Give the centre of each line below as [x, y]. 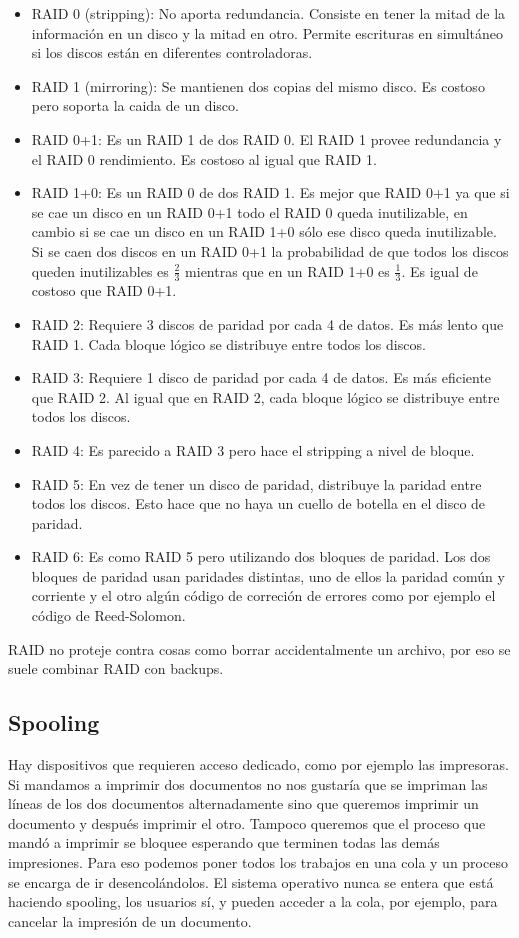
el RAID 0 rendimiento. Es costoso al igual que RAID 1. [204, 158]
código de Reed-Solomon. [108, 615]
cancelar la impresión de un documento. [130, 920]
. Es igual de [439, 270]
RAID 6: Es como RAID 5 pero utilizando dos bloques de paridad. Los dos [261, 556]
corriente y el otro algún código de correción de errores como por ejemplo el [263, 595]
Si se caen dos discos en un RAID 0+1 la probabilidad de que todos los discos [270, 250]
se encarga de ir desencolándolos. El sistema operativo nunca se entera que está [251, 881]
